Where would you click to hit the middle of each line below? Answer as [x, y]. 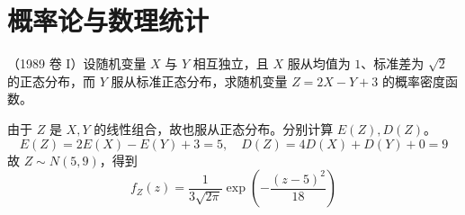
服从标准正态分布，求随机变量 [199, 81]
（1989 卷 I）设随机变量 [77, 63]
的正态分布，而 [51, 81]
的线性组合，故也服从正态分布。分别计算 [214, 128]
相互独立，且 [231, 63]
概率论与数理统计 [108, 20]
